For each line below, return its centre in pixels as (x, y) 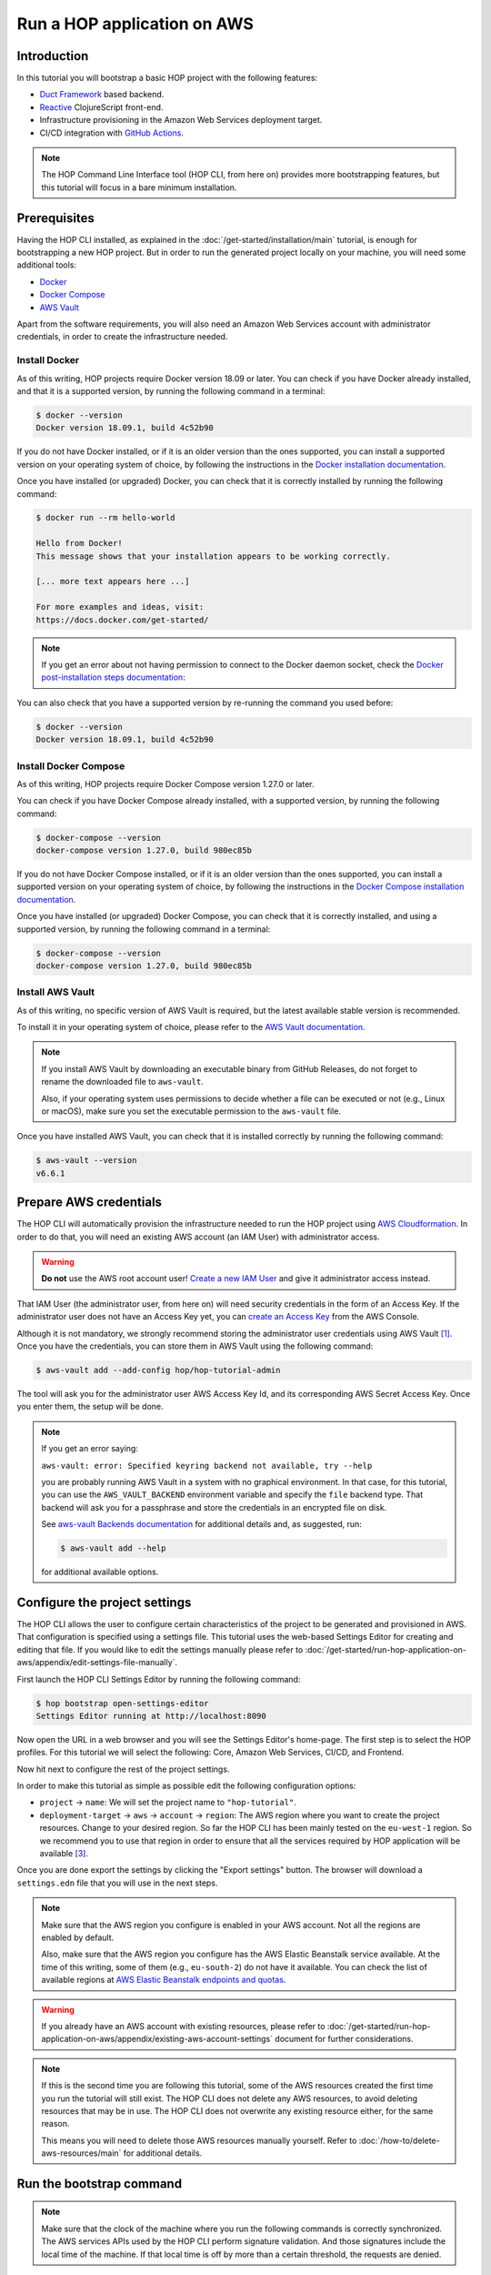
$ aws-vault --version (86, 1161)
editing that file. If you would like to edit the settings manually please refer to (160, 1649)
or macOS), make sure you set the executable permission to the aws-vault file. (191, 1111)
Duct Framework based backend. (102, 95)
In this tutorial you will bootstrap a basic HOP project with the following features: (167, 78)
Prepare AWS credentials (90, 1203)
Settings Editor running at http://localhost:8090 (151, 1716)
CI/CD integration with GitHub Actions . (111, 133)
